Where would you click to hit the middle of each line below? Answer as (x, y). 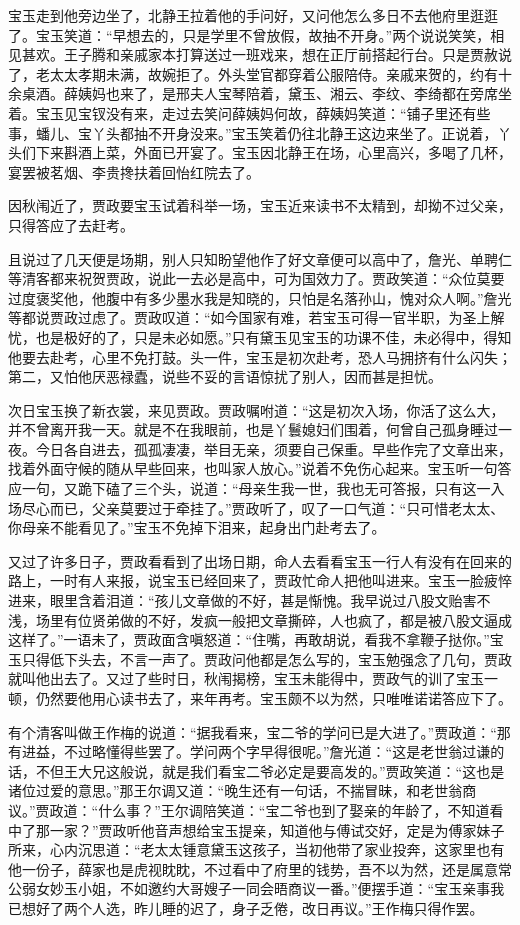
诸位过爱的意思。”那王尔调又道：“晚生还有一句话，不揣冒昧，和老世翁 (235, 790)
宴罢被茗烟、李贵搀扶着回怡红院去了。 (134, 171)
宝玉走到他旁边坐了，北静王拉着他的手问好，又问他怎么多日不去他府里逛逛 (253, 15)
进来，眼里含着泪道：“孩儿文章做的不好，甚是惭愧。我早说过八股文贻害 (242, 600)
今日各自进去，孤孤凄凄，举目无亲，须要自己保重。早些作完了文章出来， (273, 448)
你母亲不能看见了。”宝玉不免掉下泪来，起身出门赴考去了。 (197, 527)
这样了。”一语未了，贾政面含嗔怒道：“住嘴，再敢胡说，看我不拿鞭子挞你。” (249, 639)
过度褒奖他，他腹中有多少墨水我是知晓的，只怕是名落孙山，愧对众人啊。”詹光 (260, 297)
